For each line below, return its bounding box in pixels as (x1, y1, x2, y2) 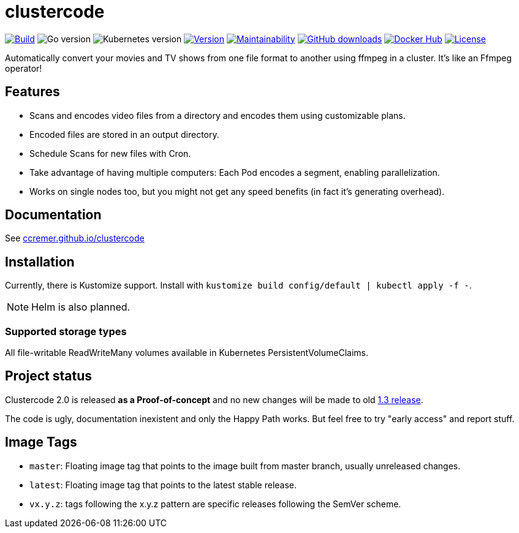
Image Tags (5, 434, 77, 450)
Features (5, 84, 60, 100)
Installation (5, 254, 75, 270)
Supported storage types (5, 325, 127, 338)
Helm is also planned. (31, 301, 131, 314)
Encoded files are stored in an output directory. (29, 129, 219, 140)
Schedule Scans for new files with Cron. (29, 148, 191, 159)
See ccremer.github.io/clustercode (5, 233, 145, 244)
